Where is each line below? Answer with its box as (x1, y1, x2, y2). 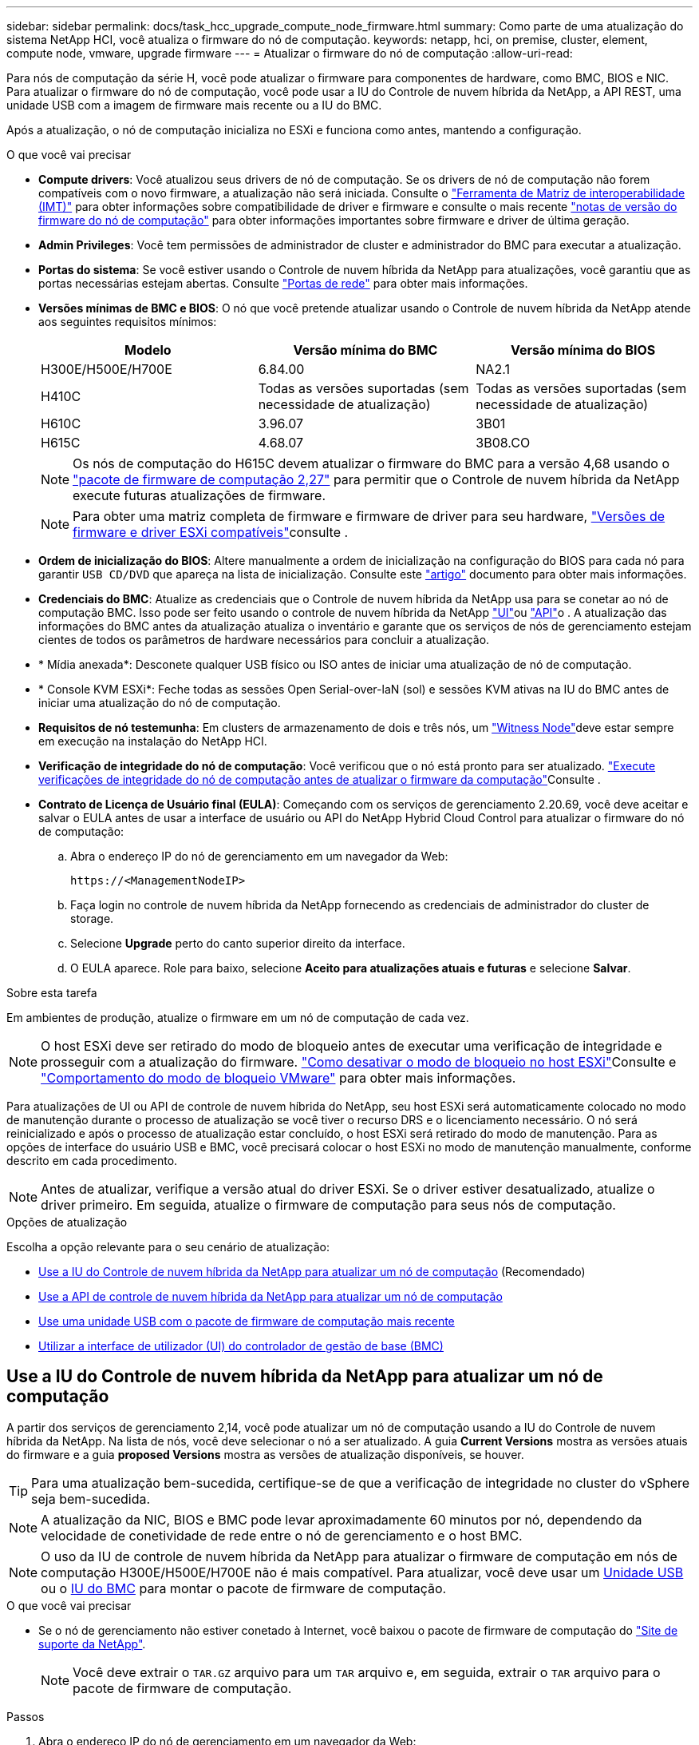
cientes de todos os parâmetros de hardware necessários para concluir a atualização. (38, 633, 490, 646)
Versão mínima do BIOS (510, 342, 656, 358)
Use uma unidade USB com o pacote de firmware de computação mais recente (38, 1314, 455, 1328)
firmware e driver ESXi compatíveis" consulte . (73, 524, 349, 540)
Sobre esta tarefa (6, 986, 97, 1000)
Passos (6, 1709, 45, 1723)
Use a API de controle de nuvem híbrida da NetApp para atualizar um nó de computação (38, 1290, 503, 1303)
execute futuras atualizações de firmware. (73, 487, 326, 503)
